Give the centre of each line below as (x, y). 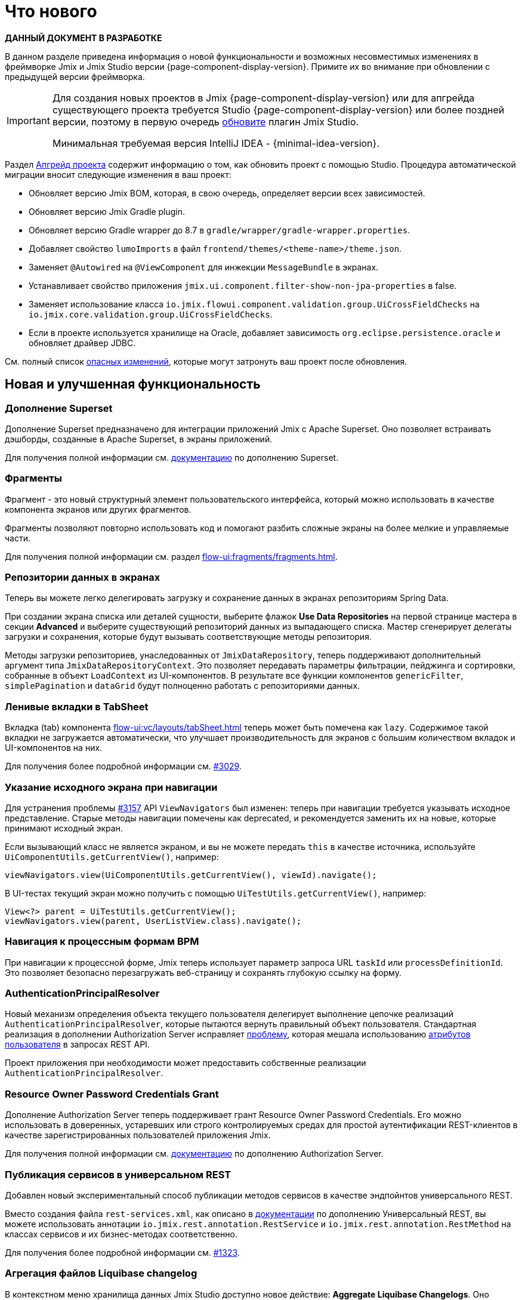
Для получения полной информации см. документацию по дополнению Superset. (172, 457)
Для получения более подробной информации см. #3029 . (123, 766)
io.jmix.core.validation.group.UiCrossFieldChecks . (151, 314)
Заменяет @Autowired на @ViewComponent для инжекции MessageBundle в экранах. (204, 267)
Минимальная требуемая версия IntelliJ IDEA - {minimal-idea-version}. (216, 143)
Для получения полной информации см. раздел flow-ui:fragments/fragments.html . (171, 556)
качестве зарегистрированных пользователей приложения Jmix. (138, 1135)
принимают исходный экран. (64, 828)
